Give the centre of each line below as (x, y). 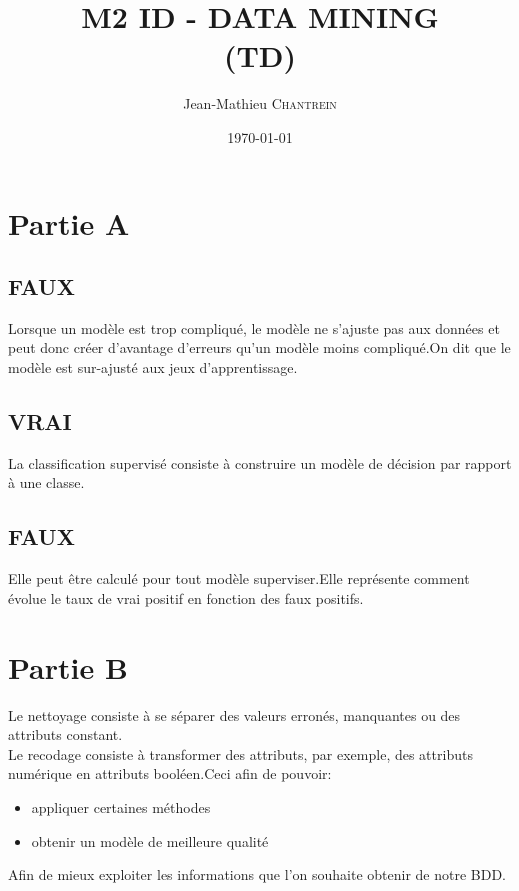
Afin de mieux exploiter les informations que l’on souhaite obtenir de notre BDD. (257, 874)
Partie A (69, 222)
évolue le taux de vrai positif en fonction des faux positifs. (186, 597)
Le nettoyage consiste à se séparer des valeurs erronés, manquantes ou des (234, 714)
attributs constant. (65, 734)
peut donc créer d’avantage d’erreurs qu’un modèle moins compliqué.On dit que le (259, 347)
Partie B (68, 666)
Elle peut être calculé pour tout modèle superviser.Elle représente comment (239, 578)
